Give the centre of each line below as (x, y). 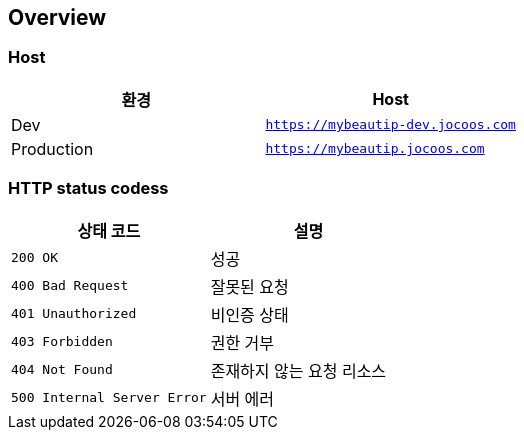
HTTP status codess (88, 188)
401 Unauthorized (74, 314)
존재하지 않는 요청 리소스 (298, 370)
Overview (57, 17)
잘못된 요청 (249, 286)
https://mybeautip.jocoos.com (375, 149)
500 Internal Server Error (109, 398)
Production (52, 148)
